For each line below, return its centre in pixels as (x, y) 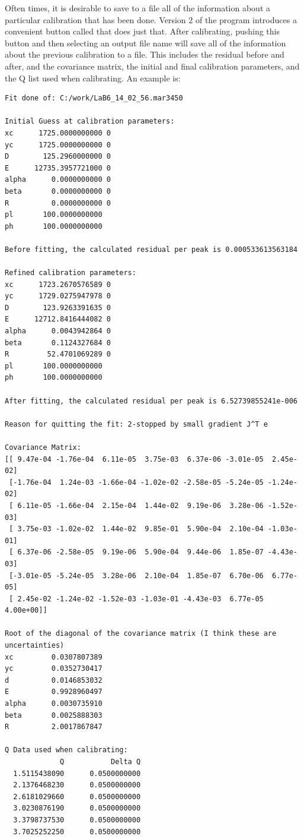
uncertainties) (35, 646)
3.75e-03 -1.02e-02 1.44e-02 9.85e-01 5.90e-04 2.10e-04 (140, 529)
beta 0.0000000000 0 (58, 191)
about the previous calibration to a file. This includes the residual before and (145, 54)
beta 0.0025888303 (54, 715)
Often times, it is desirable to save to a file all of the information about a (137, 8)
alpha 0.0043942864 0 (58, 331)
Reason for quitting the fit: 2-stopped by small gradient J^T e (136, 424)
